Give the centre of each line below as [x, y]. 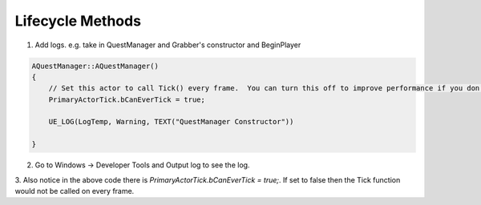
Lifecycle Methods [78, 21]
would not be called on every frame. [75, 191]
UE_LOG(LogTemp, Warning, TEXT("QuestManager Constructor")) [171, 122]
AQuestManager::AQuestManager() [95, 66]
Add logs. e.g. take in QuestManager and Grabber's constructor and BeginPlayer [168, 45]
